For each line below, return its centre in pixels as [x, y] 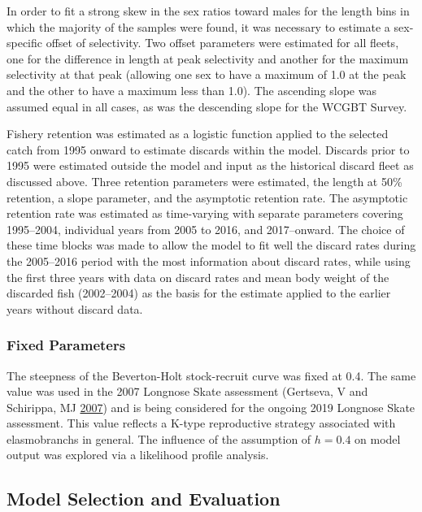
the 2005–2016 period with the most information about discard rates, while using [209, 260]
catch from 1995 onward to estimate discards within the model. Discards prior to [208, 149]
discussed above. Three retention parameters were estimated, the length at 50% [204, 181]
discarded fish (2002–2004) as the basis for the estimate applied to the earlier [199, 293]
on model [378, 438]
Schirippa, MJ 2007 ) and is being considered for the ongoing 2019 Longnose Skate [211, 407]
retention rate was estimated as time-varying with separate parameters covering [205, 213]
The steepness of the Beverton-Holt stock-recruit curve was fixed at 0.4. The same [211, 375]
